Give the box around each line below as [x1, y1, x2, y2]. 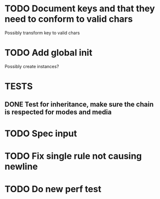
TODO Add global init [4, 47, 92, 58]
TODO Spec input [4, 128, 77, 139]
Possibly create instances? [4, 63, 59, 69]
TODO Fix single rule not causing [4, 150, 142, 161]
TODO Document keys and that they [4, 3, 155, 14]
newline [4, 161, 38, 172]
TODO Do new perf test [4, 184, 102, 195]
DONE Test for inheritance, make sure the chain [4, 100, 154, 109]
